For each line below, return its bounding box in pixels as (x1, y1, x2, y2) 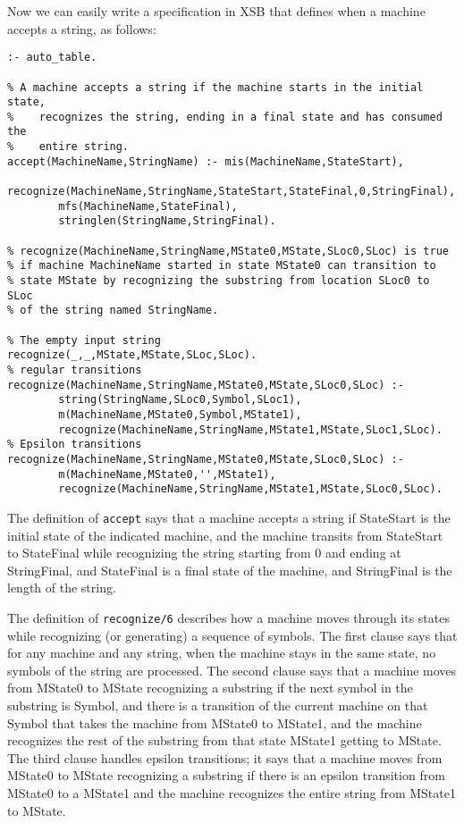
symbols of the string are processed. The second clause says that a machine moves (7, 660, 457, 679)
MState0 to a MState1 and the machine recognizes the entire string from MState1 (7, 783, 456, 802)
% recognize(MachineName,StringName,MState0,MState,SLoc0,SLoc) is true (7, 244, 449, 257)
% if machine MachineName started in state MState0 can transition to (7, 259, 436, 273)
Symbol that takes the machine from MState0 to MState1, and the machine (7, 713, 422, 732)
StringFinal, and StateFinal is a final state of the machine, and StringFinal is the (7, 560, 452, 579)
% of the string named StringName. (7, 304, 219, 317)
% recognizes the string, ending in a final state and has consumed (7, 110, 443, 123)
